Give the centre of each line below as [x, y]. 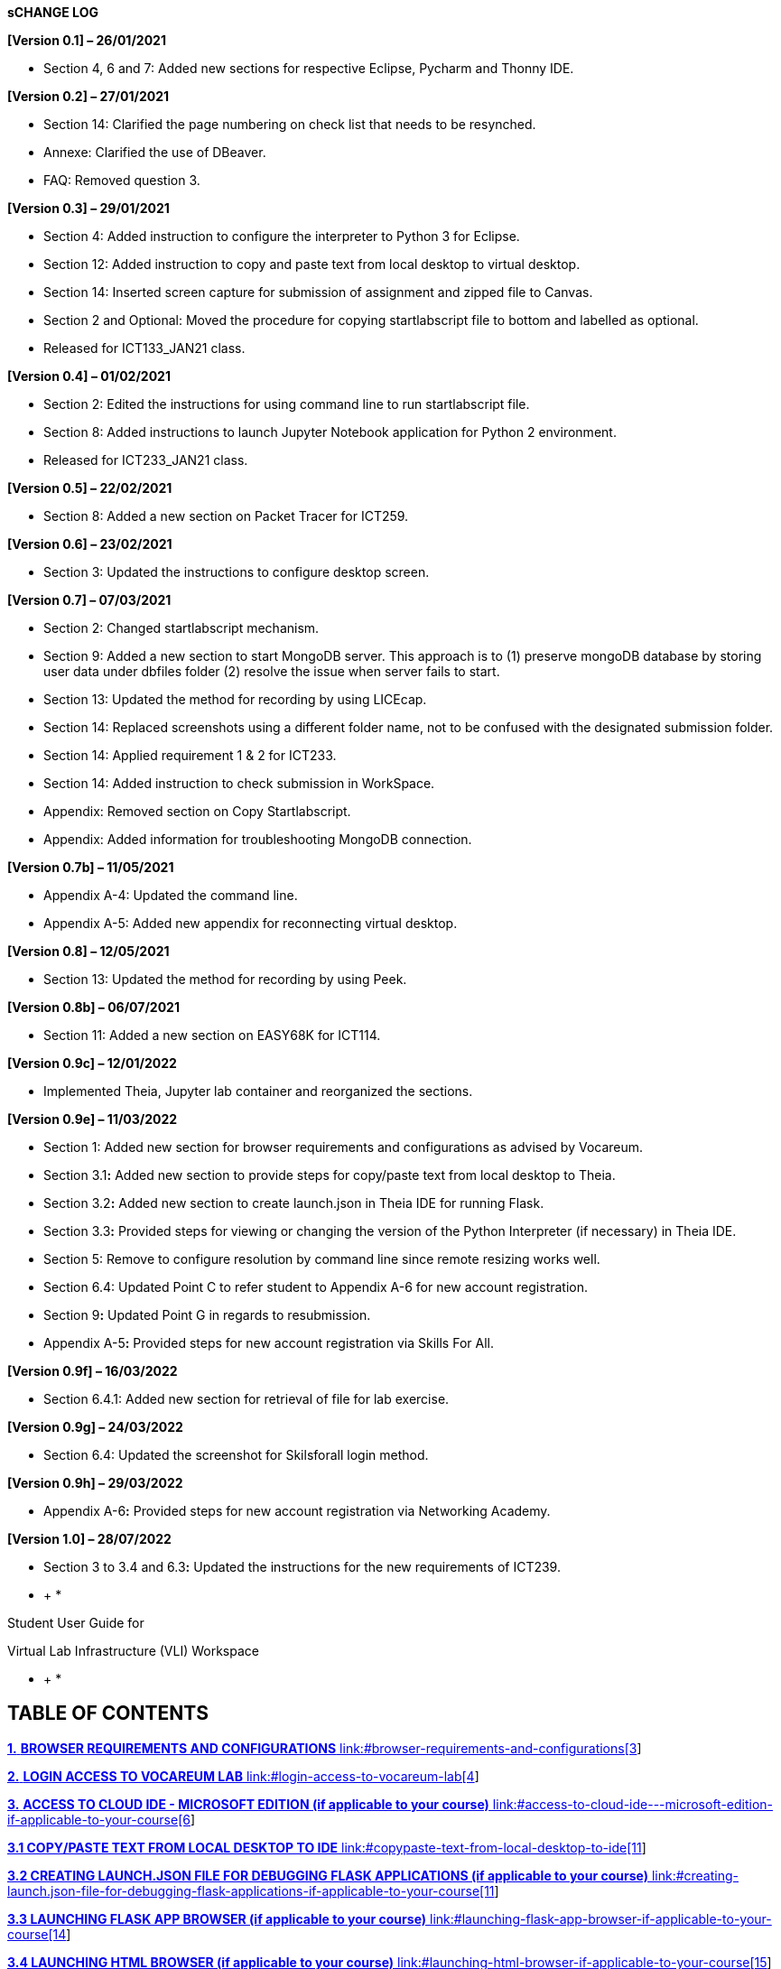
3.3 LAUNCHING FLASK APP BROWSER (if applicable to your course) [217, 1918]
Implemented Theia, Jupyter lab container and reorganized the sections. [258, 1091]
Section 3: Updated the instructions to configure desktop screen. [237, 572]
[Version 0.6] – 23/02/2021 [90, 544]
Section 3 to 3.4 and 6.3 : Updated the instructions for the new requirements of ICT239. [302, 1567]
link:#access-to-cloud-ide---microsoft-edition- [633, 1804]
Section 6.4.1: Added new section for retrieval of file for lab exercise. [246, 1399]
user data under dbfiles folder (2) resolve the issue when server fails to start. [272, 671]
